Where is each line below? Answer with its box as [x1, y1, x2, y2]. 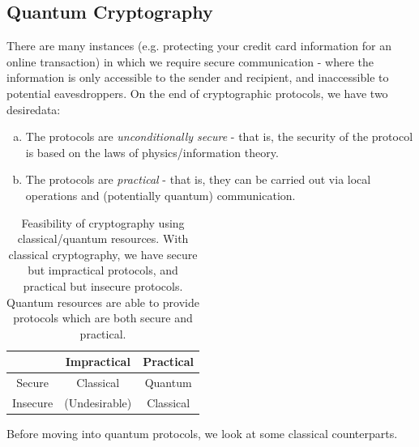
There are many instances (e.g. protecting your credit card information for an [6, 37, 391, 54]
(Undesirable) [64, 394, 132, 411]
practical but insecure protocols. [23, 277, 183, 294]
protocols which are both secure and [13, 309, 193, 326]
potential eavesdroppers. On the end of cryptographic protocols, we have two [6, 84, 388, 101]
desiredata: [6, 100, 61, 117]
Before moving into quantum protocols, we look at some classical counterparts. [6, 425, 398, 442]
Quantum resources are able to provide [6, 293, 199, 310]
